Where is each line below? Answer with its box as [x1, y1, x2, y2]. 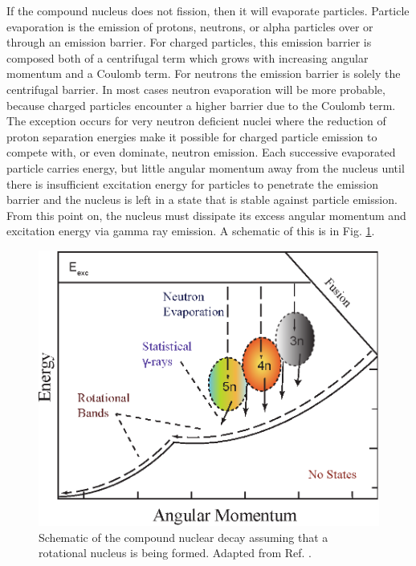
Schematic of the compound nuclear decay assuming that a [39, 528, 328, 545]
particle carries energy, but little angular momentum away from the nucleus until [6, 159, 405, 176]
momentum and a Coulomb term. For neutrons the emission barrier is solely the [6, 65, 401, 82]
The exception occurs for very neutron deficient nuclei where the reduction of [6, 112, 386, 129]
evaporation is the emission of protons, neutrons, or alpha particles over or [6, 18, 373, 35]
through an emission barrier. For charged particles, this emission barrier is [6, 34, 372, 51]
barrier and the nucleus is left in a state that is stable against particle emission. [6, 191, 398, 208]
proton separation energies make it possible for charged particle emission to [6, 128, 377, 145]
